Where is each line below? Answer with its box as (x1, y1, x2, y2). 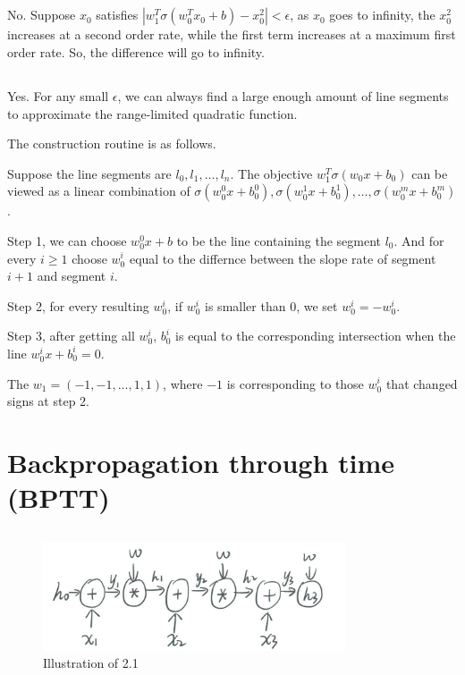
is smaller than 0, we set (205, 296, 338, 315)
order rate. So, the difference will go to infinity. (7, 42, 265, 61)
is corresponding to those (226, 374, 364, 392)
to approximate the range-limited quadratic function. (7, 104, 298, 122)
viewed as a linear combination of (7, 181, 190, 200)
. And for (393, 231, 444, 249)
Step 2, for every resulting (7, 296, 149, 315)
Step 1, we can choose (7, 231, 127, 249)
